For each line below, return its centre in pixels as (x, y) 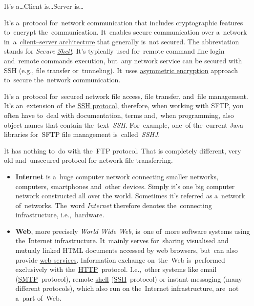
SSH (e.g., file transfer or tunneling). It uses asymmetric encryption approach (121, 70)
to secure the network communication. (62, 80)
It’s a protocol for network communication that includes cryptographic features (124, 22)
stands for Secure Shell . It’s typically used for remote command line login (114, 51)
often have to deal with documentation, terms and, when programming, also (119, 115)
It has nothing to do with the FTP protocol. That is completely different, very (123, 150)
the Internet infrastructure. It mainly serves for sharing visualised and (122, 240)
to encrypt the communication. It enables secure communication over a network (126, 32)
